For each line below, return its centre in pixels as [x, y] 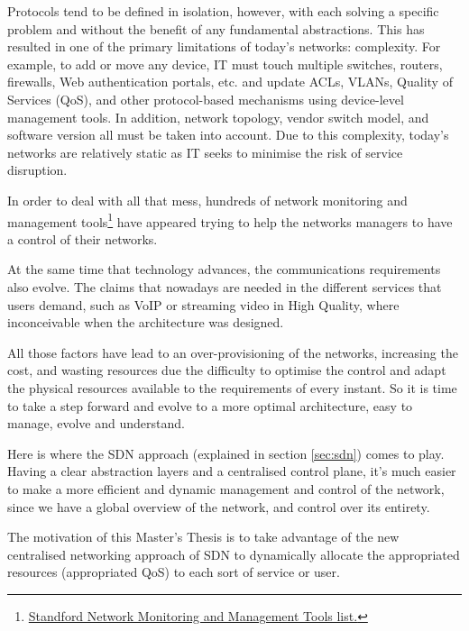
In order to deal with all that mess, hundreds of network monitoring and [207, 200]
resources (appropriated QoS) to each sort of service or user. [174, 572]
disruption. [37, 170]
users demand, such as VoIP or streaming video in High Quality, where [203, 304]
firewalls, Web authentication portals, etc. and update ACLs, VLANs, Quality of [230, 82]
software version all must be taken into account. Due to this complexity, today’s [228, 135]
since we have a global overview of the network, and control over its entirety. [219, 506]
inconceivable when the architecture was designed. [146, 322]
